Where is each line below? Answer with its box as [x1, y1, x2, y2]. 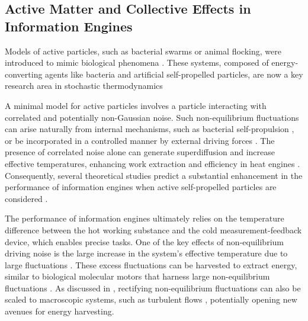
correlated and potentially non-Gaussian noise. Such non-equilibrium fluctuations [5, 111, 299, 123]
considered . [5, 192, 48, 204]
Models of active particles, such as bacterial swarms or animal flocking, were [5, 44, 281, 57]
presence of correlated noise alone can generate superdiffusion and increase [5, 146, 275, 158]
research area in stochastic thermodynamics [5, 79, 163, 92]
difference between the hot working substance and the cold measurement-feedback [5, 223, 302, 236]
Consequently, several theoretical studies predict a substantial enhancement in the [5, 169, 303, 181]
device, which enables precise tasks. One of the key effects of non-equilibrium [5, 235, 284, 248]
